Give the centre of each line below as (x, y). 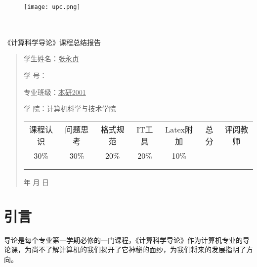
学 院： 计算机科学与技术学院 (70, 109)
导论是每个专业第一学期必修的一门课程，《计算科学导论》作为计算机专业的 (123, 240)
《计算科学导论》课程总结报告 (52, 42)
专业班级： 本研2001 (55, 92)
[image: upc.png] (52, 7)
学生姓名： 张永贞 (51, 59)
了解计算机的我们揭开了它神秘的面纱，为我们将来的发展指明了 (146, 249)
